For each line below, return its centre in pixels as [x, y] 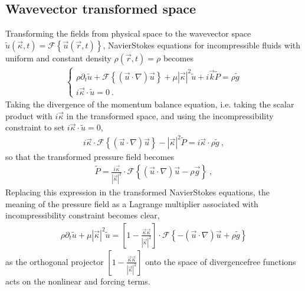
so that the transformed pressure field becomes [90, 157]
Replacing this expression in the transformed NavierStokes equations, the [138, 192]
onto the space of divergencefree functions [221, 261]
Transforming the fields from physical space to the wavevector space [128, 33]
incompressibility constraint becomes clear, [83, 215]
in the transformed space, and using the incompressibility [170, 115]
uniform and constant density [58, 58]
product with [29, 115]
